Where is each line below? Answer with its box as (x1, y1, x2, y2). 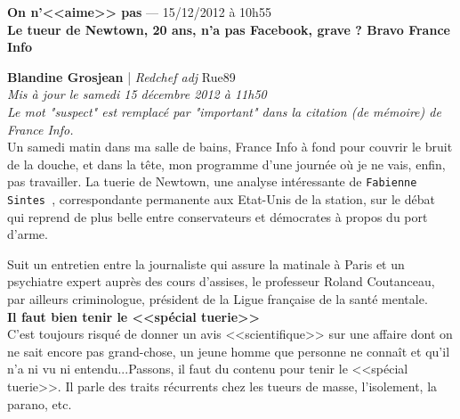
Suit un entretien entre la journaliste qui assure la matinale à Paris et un (7, 254, 405, 273)
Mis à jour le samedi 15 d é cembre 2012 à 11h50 (7, 85, 267, 103)
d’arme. (7, 225, 48, 243)
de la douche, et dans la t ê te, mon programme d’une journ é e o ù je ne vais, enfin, (7, 154, 446, 173)
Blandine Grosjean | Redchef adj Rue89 (7, 67, 236, 86)
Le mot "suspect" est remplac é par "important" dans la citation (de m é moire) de (7, 102, 441, 120)
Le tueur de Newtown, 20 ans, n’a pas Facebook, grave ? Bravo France (7, 20, 450, 38)
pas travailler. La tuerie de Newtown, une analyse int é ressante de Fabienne (7, 172, 417, 191)
